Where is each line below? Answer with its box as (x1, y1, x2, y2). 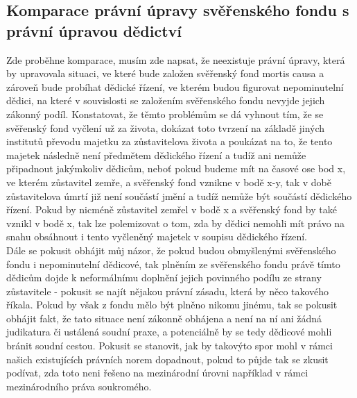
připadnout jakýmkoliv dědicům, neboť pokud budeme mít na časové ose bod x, (6, 161, 346, 176)
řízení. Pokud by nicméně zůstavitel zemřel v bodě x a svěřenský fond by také (6, 202, 337, 217)
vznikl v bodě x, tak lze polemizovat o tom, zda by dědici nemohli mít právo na (6, 215, 345, 230)
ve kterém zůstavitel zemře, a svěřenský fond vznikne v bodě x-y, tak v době (6, 174, 331, 189)
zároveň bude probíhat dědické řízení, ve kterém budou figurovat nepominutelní (6, 79, 344, 94)
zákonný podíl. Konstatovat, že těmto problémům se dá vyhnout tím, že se (6, 106, 324, 121)
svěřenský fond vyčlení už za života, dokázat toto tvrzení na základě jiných (6, 120, 325, 135)
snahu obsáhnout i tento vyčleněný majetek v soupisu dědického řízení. (6, 229, 307, 244)
